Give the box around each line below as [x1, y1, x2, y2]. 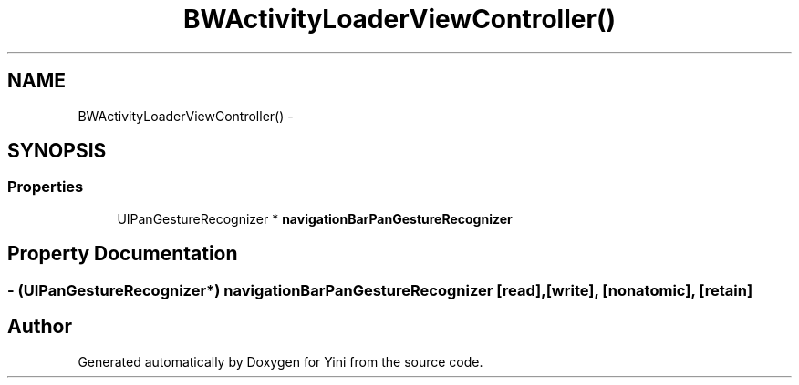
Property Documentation [7, 242, 238, 266]
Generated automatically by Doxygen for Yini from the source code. [78, 353, 483, 370]
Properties [7, 177, 84, 197]
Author [7, 315, 72, 339]
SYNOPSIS [7, 139, 107, 163]
